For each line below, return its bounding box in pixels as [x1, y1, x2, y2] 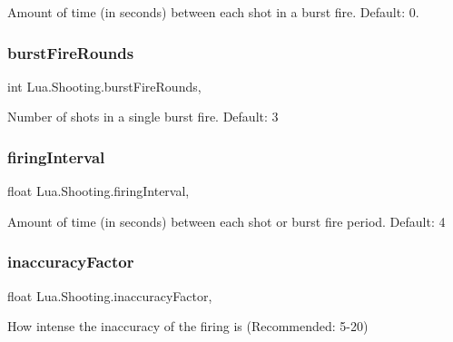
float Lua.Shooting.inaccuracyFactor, [7, 286, 212, 305]
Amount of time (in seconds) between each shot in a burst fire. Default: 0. [7, 3, 419, 21]
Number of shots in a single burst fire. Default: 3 [7, 107, 279, 126]
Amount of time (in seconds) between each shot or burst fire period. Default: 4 [7, 211, 446, 230]
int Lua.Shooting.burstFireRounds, [7, 76, 202, 95]
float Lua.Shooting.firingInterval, [7, 181, 190, 200]
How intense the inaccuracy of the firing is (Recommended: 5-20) [7, 317, 369, 336]
